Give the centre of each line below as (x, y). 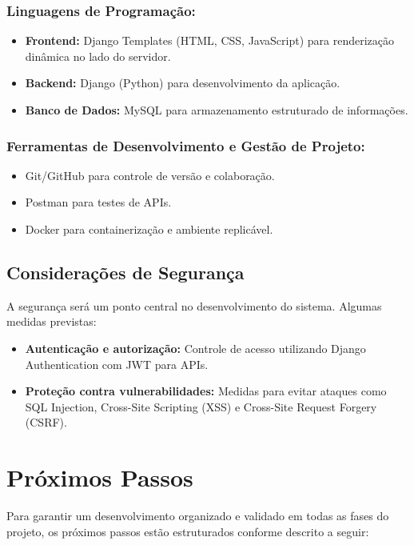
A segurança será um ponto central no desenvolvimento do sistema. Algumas (194, 305)
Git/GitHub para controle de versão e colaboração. (150, 175)
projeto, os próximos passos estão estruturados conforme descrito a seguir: (188, 531)
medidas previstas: (52, 321)
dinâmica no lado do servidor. (98, 56)
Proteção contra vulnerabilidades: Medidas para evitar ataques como (206, 391)
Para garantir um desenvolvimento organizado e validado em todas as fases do (198, 516)
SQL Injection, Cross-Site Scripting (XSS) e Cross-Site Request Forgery (201, 406)
